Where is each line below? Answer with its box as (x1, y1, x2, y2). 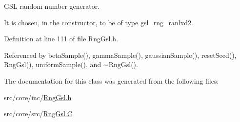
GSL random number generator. (4, 1, 100, 11)
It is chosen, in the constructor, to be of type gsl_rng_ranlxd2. (4, 17, 193, 27)
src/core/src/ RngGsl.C (4, 108, 72, 119)
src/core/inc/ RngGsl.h (4, 92, 72, 102)
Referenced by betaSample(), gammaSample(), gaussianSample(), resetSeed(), (4, 50, 237, 60)
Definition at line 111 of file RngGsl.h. (4, 34, 118, 44)
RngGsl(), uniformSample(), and (4, 59, 101, 70)
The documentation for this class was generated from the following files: (4, 75, 219, 86)
